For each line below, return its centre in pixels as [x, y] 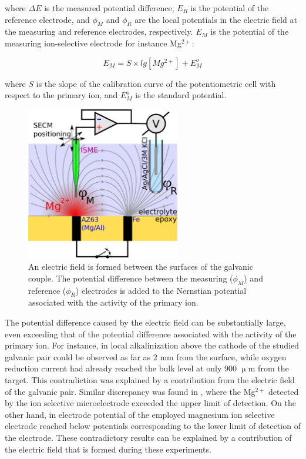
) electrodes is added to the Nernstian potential [161, 290]
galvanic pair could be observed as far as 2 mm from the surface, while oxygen [146, 356]
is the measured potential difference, [109, 8]
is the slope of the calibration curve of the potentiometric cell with [156, 83]
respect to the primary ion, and [61, 95]
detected [283, 391]
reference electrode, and [47, 19]
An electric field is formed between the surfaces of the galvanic [141, 267]
